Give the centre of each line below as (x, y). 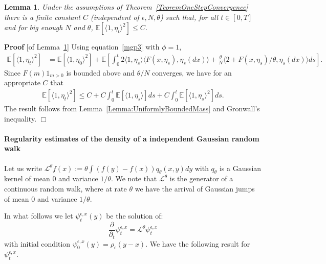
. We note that (134, 178)
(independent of (115, 17)
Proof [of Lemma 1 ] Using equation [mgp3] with (82, 47)
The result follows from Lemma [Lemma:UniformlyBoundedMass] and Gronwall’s (132, 109)
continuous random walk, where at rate (66, 188)
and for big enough (34, 27)
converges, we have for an (192, 72)
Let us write (23, 168)
